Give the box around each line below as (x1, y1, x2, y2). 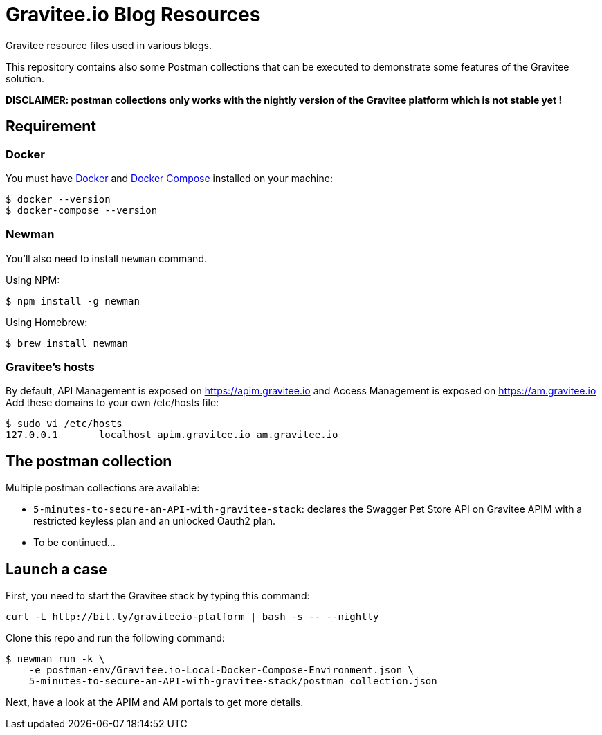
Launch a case (6, 560, 107, 578)
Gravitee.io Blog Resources (6, 3, 261, 26)
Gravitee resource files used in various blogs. (6, 39, 212, 51)
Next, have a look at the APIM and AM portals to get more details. (6, 696, 304, 709)
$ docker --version (6, 193, 111, 205)
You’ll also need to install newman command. (6, 252, 207, 264)
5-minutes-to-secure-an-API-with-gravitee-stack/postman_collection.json (28, 675, 437, 687)
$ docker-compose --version (6, 204, 158, 216)
